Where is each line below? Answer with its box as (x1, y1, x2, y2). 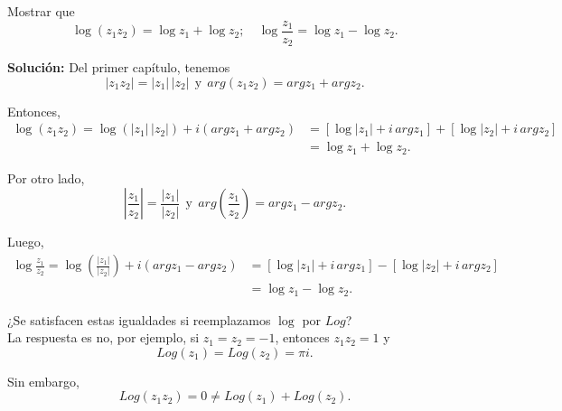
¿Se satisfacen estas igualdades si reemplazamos (7, 310, 271, 329)
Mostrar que (7, 2, 75, 20)
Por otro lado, (7, 168, 85, 187)
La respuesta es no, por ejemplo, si (7, 328, 200, 347)
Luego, (7, 232, 44, 251)
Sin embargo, (7, 371, 80, 390)
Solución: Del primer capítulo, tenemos (7, 58, 230, 77)
